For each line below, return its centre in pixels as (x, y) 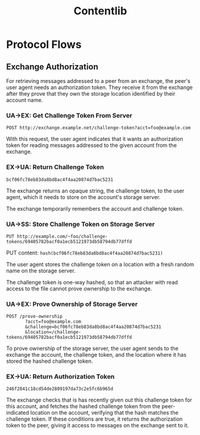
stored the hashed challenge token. (50, 361)
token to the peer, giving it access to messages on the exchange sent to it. (98, 425)
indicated (18, 413)
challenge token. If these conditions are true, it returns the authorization (95, 419)
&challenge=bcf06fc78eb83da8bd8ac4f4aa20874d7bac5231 (93, 327)
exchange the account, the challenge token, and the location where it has (96, 355)
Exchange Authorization (52, 67)
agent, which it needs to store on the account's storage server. (84, 197)
